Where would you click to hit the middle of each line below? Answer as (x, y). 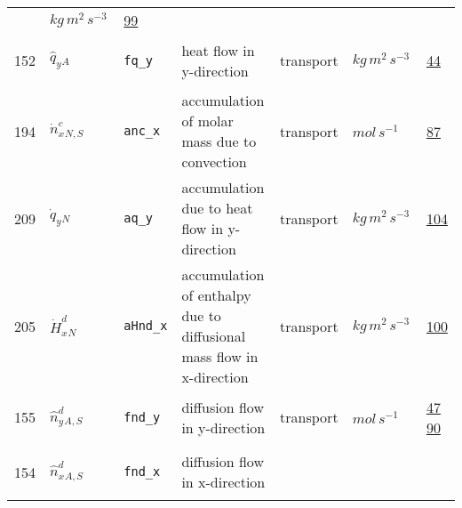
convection (214, 161)
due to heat (217, 208)
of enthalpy (216, 295)
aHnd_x (146, 326)
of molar (207, 121)
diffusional (214, 336)
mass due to (219, 141)
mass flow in (220, 356)
